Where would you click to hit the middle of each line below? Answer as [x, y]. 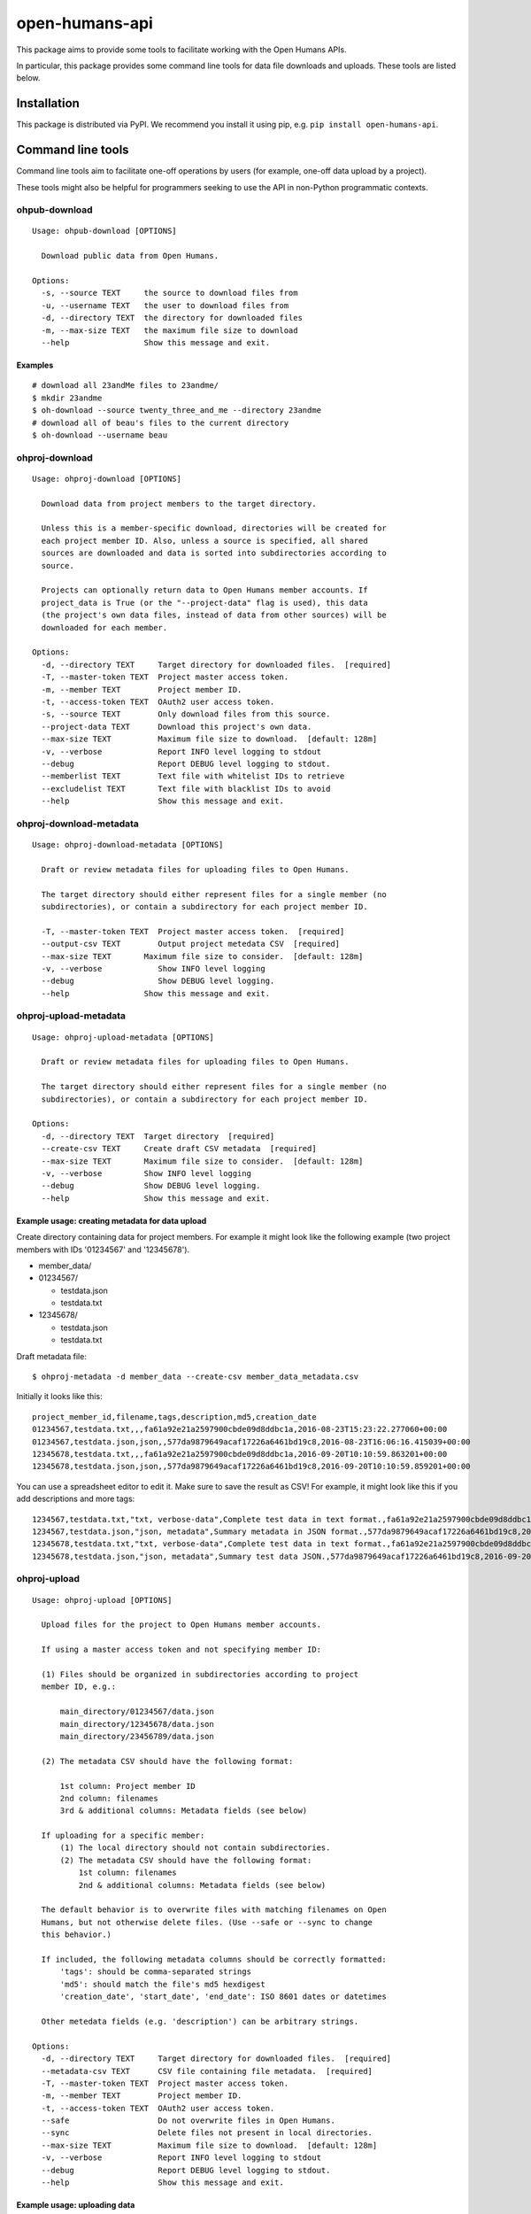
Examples [35, 365]
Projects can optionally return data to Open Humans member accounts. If [204, 590]
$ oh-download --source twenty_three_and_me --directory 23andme [177, 410]
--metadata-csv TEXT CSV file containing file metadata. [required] [207, 2071]
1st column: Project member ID [128, 1786]
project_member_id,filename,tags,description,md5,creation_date [175, 1417]
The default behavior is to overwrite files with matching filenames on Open [214, 1910]
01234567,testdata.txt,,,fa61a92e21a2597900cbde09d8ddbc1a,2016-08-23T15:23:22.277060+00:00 [240, 1429]
